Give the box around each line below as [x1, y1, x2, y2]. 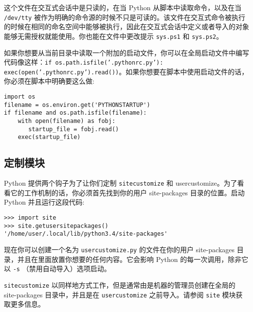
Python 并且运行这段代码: [4, 197, 85, 207]
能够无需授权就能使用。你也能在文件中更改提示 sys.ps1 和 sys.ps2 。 [4, 31, 223, 41]
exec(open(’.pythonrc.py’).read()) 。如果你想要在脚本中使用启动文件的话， [4, 66, 249, 76]
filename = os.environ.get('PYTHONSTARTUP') [4, 101, 150, 108]
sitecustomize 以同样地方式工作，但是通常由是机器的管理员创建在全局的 [4, 279, 235, 290]
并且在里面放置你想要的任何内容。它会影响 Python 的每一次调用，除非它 [17, 254, 249, 264]
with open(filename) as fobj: [18, 117, 116, 124]
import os [4, 93, 36, 100]
